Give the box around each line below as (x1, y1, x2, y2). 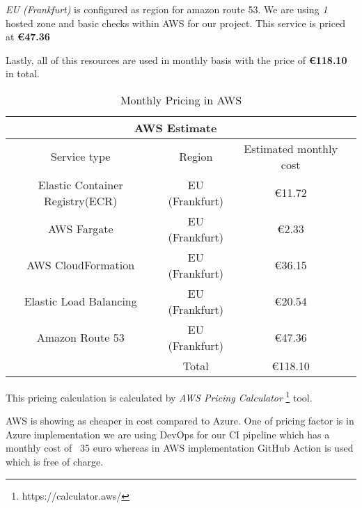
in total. (6, 66, 40, 81)
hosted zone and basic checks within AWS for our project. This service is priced (6, 15, 345, 30)
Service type (50, 148, 111, 165)
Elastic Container (38, 176, 123, 193)
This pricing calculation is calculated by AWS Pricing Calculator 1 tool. (6, 388, 313, 404)
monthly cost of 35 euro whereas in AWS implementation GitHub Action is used (6, 440, 354, 455)
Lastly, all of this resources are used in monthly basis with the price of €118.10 (6, 52, 347, 67)
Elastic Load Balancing (24, 293, 137, 310)
